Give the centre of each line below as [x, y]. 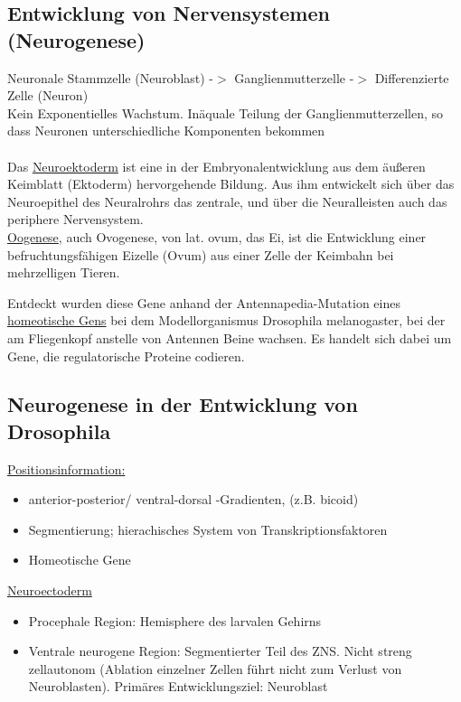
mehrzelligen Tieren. [64, 272]
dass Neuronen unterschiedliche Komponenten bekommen [166, 131]
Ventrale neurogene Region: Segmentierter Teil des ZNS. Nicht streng [220, 651]
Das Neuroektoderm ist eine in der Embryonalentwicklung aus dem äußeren [216, 166]
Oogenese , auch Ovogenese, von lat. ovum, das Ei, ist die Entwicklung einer [217, 236]
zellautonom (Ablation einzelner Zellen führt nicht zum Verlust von [215, 668]
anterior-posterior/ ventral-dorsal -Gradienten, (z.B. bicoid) [193, 499]
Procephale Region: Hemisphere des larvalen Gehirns [175, 620]
